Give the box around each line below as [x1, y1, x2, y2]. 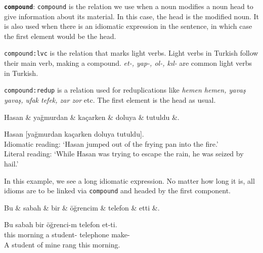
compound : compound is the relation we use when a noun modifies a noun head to [4, 1, 253, 11]
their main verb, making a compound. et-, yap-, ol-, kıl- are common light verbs [4, 58, 252, 68]
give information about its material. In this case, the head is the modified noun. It [4, 11, 259, 21]
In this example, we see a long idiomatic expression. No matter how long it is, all [4, 175, 255, 186]
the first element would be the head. [4, 30, 116, 41]
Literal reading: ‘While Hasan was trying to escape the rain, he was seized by [4, 148, 244, 159]
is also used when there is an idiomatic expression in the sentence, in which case [4, 21, 252, 31]
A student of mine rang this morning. [4, 239, 120, 249]
